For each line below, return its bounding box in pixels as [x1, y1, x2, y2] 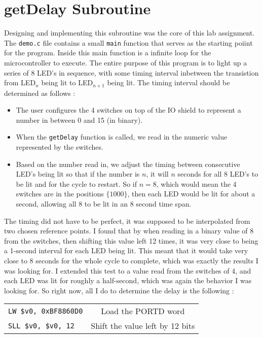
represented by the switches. [16, 142, 103, 152]
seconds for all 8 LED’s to [177, 168, 258, 179]
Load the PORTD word [101, 305, 185, 317]
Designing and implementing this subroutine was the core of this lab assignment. [4, 27, 255, 38]
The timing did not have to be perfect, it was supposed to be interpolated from [4, 215, 250, 226]
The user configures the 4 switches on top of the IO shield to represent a [16, 105, 241, 115]
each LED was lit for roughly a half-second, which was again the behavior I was [4, 275, 252, 286]
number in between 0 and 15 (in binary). [16, 114, 143, 125]
